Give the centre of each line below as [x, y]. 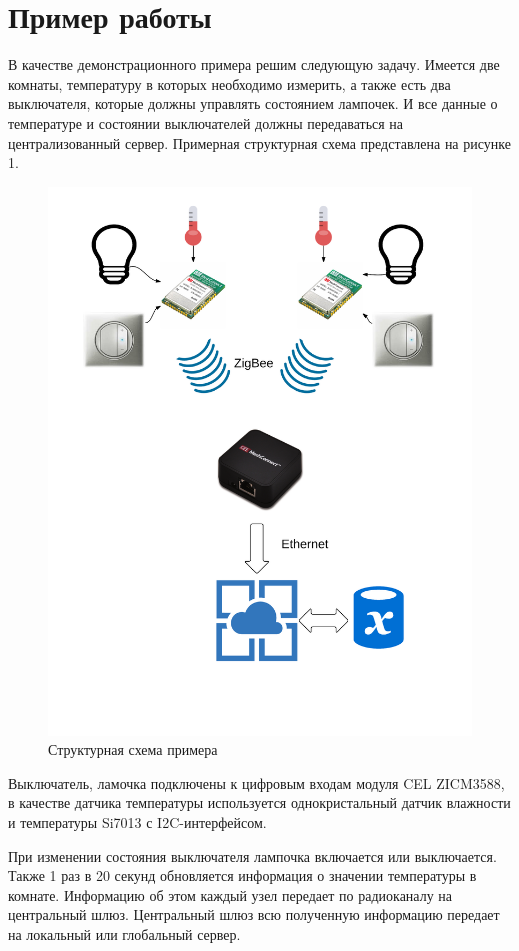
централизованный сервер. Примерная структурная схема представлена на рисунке [259, 142]
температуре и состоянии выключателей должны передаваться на [206, 122]
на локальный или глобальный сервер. [124, 933]
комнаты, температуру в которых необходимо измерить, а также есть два [229, 83]
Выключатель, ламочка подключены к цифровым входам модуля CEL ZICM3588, [256, 782]
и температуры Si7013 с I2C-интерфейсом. [137, 821]
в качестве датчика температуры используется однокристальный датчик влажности [259, 802]
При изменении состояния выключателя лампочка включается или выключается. [252, 855]
